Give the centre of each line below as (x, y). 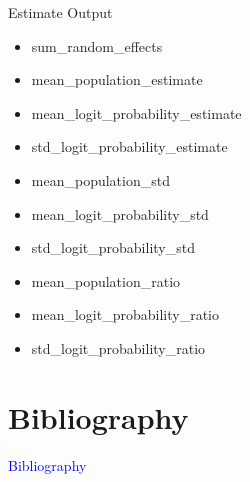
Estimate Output (60, 12)
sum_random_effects (97, 45)
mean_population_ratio (106, 280)
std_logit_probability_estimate (129, 146)
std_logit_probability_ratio (118, 347)
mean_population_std (100, 179)
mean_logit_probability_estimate (136, 112)
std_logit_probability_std (113, 247)
